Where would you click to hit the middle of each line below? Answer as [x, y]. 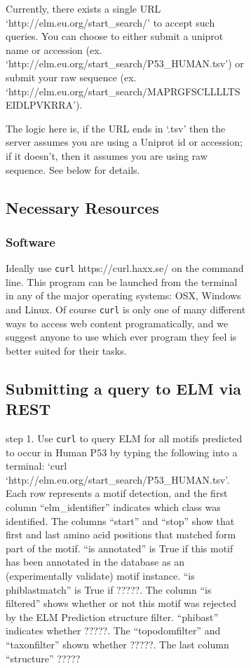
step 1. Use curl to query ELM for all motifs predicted [124, 438]
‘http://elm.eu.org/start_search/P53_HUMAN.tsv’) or [125, 63]
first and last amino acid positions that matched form [121, 534]
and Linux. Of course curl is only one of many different [126, 309]
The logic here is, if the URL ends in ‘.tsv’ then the [116, 128]
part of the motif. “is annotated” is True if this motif [120, 548]
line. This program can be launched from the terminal [122, 281]
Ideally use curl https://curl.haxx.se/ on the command [125, 268]
